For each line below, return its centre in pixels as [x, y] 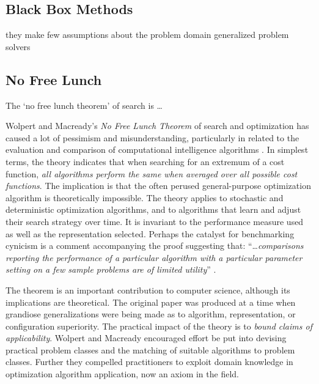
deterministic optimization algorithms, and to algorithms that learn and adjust [153, 209]
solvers [18, 46]
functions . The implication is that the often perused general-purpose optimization [158, 186]
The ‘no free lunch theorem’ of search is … [84, 105]
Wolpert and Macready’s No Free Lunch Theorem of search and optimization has [157, 126]
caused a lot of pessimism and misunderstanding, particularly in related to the [152, 137]
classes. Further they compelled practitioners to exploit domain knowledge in [149, 362]
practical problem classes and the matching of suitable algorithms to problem [150, 349]
